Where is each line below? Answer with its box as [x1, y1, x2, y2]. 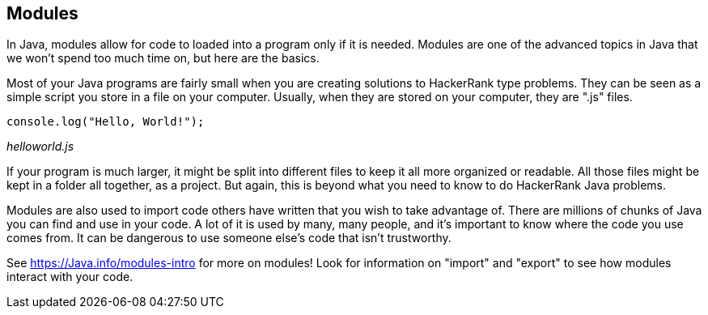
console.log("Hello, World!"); [6, 115, 205, 129]
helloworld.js [6, 139, 74, 154]
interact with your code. [6, 270, 134, 284]
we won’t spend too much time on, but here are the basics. [6, 51, 320, 66]
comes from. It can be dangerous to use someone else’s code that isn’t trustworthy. [6, 231, 452, 245]
